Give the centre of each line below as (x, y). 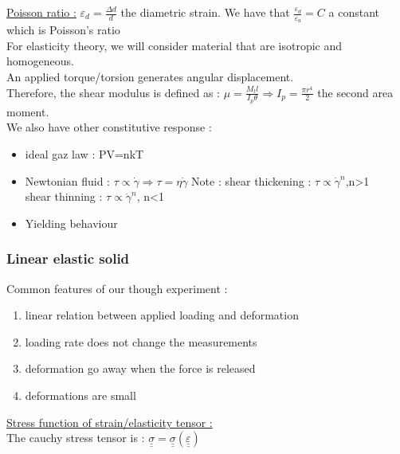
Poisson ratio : (41, 12)
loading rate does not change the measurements (141, 341)
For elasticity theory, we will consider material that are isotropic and (175, 45)
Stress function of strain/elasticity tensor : (110, 422)
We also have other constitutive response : (109, 127)
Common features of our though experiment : (117, 288)
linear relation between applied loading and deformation (162, 315)
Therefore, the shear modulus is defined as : (113, 92)
